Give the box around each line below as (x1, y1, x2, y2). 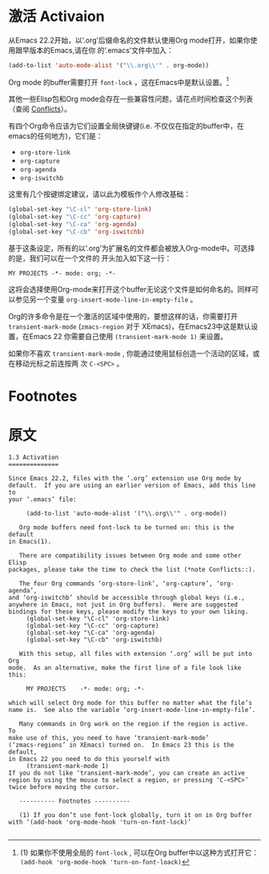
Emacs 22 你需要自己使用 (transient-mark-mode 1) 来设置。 (29, 331, 228, 341)
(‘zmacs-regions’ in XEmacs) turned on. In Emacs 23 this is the (8, 741, 235, 750)
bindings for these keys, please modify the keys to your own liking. (8, 608, 249, 616)
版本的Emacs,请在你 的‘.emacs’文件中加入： (29, 45, 174, 55)
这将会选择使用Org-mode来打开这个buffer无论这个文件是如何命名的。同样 (8, 284, 252, 293)
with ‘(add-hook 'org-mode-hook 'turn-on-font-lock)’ (8, 819, 192, 827)
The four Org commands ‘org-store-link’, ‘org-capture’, (18, 580, 214, 588)
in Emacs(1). (8, 538, 52, 546)
